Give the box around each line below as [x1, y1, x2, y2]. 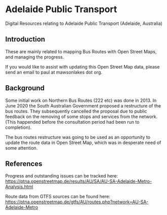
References [5, 159, 43, 168]
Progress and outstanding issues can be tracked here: [5, 173, 118, 179]
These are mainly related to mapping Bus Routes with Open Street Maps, [5, 48, 157, 54]
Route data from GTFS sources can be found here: [5, 194, 110, 200]
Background [5, 84, 45, 92]
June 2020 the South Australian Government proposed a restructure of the [5, 102, 161, 109]
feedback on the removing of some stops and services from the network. [5, 113, 158, 120]
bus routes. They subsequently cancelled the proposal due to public [5, 108, 148, 114]
